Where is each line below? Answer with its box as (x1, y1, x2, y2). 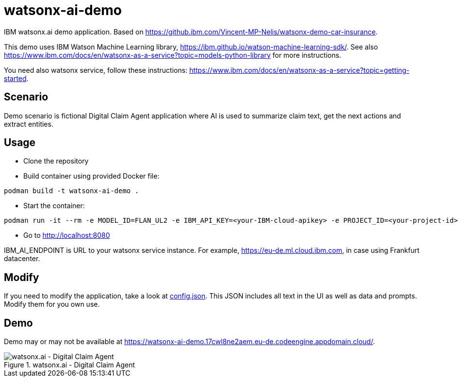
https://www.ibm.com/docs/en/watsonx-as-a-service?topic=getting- (189, 66, 409, 74)
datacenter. (4, 254, 40, 263)
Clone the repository (23, 157, 89, 166)
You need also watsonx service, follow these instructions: (4, 66, 188, 74)
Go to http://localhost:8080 (23, 231, 110, 240)
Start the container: (23, 201, 85, 210)
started (4, 74, 27, 83)
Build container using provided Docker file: (23, 172, 160, 181)
